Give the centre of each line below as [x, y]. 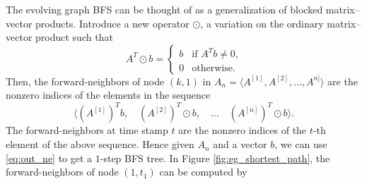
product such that [74, 37]
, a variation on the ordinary [262, 23]
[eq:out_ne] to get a [49, 158]
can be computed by [203, 172]
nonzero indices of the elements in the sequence [108, 95]
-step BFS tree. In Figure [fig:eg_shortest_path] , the [215, 158]
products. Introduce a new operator [112, 23]
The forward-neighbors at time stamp [87, 130]
